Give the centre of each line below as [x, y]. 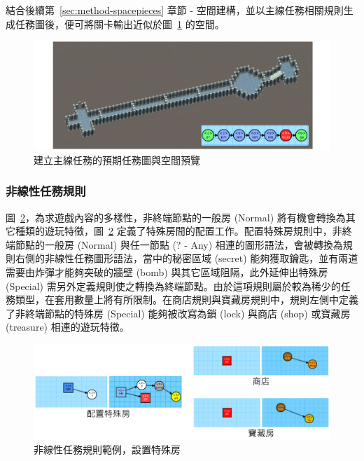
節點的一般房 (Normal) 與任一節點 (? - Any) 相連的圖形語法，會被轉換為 [179, 244]
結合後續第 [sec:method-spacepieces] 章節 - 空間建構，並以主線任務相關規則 [175, 10]
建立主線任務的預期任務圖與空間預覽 [117, 159]
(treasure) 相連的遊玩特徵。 [68, 327]
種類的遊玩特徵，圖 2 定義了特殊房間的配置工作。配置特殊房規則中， [174, 231]
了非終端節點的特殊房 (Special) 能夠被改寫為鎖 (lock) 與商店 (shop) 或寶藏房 [178, 313]
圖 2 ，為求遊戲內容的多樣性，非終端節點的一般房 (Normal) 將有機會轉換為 [176, 217]
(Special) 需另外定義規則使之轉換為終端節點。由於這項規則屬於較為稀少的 [173, 285]
